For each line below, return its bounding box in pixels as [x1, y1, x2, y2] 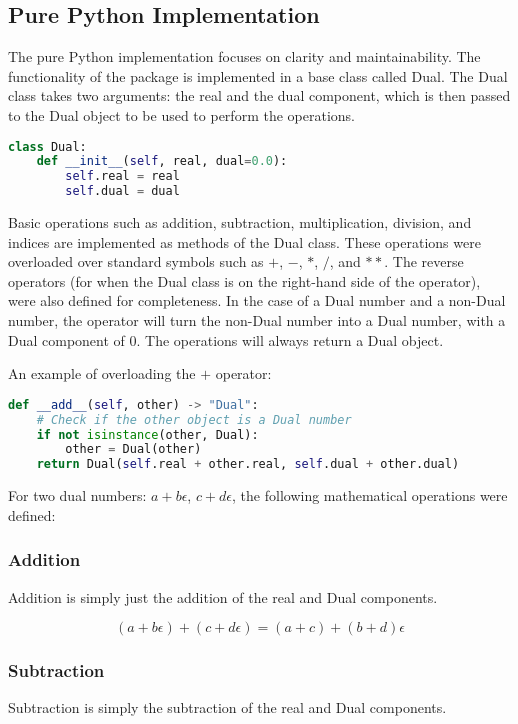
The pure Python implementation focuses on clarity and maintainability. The [8, 46, 481, 67]
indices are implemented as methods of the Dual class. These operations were [8, 231, 481, 252]
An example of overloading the [8, 363, 196, 384]
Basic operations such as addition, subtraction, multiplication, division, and [8, 212, 472, 233]
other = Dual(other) [65, 442, 202, 457]
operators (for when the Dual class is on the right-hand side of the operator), [8, 270, 481, 291]
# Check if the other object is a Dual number [36, 412, 352, 427]
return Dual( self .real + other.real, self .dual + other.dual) [36, 457, 460, 472]
